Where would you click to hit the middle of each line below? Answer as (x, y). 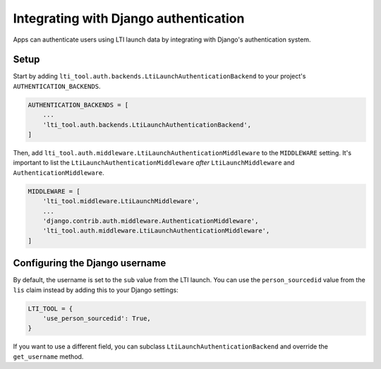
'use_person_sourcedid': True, (97, 318)
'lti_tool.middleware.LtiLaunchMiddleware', (121, 201)
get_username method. (48, 356)
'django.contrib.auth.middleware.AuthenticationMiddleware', (151, 221)
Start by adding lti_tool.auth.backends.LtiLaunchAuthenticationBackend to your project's (159, 76)
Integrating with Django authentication (129, 18)
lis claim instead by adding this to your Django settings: (96, 290)
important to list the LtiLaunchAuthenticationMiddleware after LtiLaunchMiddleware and (154, 163)
